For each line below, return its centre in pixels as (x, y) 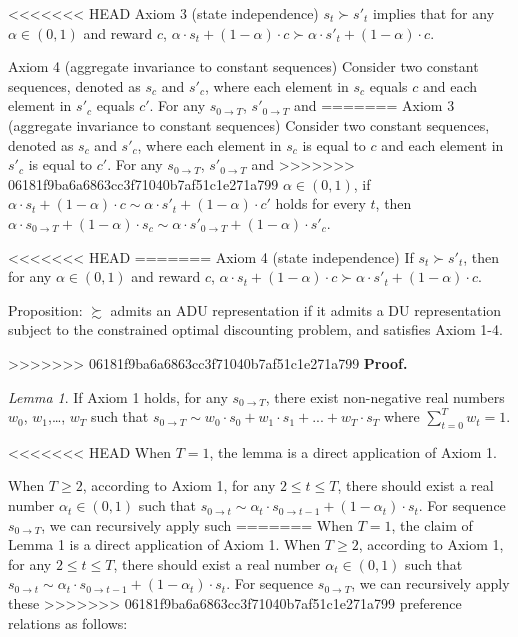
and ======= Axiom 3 (374, 105)
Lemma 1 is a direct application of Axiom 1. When (164, 544)
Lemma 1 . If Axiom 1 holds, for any (118, 396)
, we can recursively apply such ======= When (197, 524)
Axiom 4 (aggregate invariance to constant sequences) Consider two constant (243, 66)
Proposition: (45, 309)
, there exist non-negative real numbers (385, 396)
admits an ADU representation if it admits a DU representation (306, 309)
